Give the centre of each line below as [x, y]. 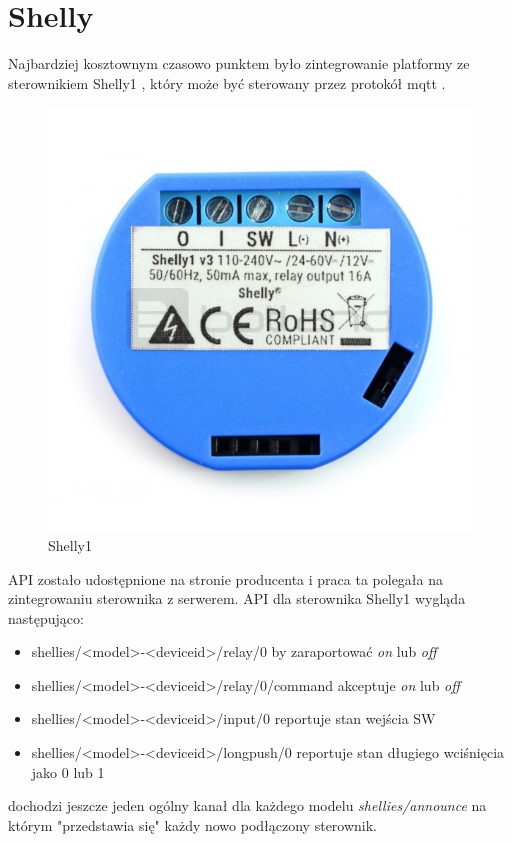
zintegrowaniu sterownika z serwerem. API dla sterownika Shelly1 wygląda [237, 598]
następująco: [46, 617]
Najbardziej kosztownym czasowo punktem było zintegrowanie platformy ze [239, 63]
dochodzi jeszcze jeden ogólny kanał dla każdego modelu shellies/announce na [247, 805]
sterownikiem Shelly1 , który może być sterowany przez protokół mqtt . [227, 82]
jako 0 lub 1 [68, 771]
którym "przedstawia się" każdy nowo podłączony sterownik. [193, 824]
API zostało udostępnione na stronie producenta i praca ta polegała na [226, 578]
